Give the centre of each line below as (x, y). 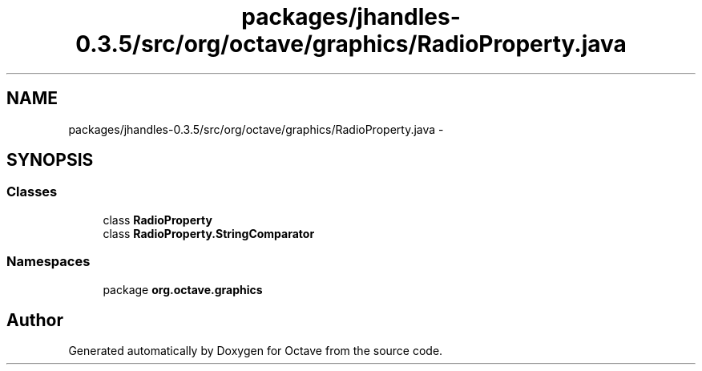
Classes (32, 192)
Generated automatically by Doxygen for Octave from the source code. (256, 351)
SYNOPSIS (50, 160)
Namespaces (48, 262)
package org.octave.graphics (183, 289)
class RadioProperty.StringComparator (209, 233)
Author (35, 320)
